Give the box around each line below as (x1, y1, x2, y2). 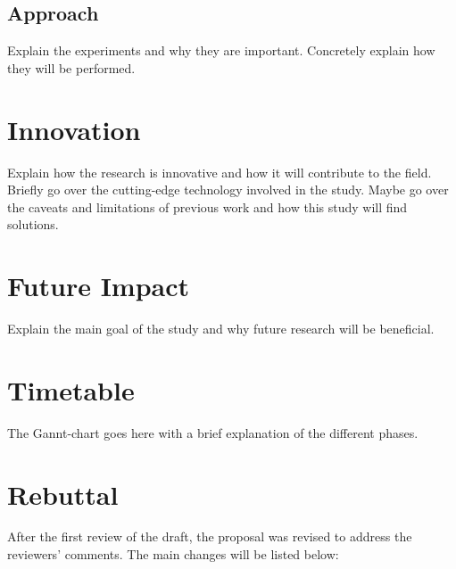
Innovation (7, 111, 141, 147)
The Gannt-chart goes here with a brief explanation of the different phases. (7, 423, 419, 441)
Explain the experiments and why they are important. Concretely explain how (7, 41, 435, 60)
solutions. (7, 215, 59, 234)
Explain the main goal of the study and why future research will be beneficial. (7, 319, 435, 338)
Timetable (7, 371, 135, 408)
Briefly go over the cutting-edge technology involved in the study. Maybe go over (7, 180, 449, 199)
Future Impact (7, 268, 190, 304)
